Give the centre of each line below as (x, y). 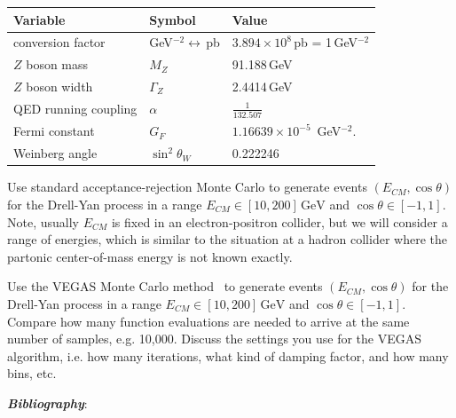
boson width (59, 87)
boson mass (57, 64)
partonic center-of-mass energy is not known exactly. (150, 256)
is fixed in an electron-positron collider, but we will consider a (279, 221)
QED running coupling (75, 109)
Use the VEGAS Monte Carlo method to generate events (165, 286)
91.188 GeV (262, 64)
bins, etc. (32, 373)
